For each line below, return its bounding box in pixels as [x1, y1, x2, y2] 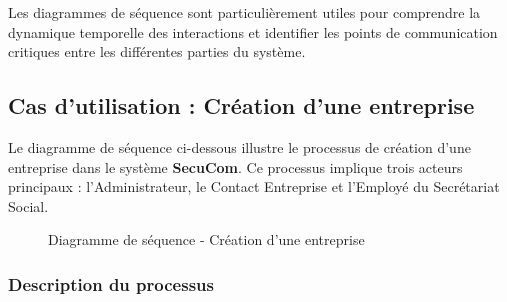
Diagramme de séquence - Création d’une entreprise [48, 229, 365, 250]
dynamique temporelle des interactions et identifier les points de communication [8, 21, 498, 42]
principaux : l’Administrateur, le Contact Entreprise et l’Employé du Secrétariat [8, 176, 500, 197]
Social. [8, 195, 49, 216]
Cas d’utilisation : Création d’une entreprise [8, 90, 475, 121]
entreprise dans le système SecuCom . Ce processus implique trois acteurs [8, 156, 463, 177]
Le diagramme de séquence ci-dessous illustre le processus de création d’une [8, 136, 471, 157]
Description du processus [8, 271, 214, 296]
